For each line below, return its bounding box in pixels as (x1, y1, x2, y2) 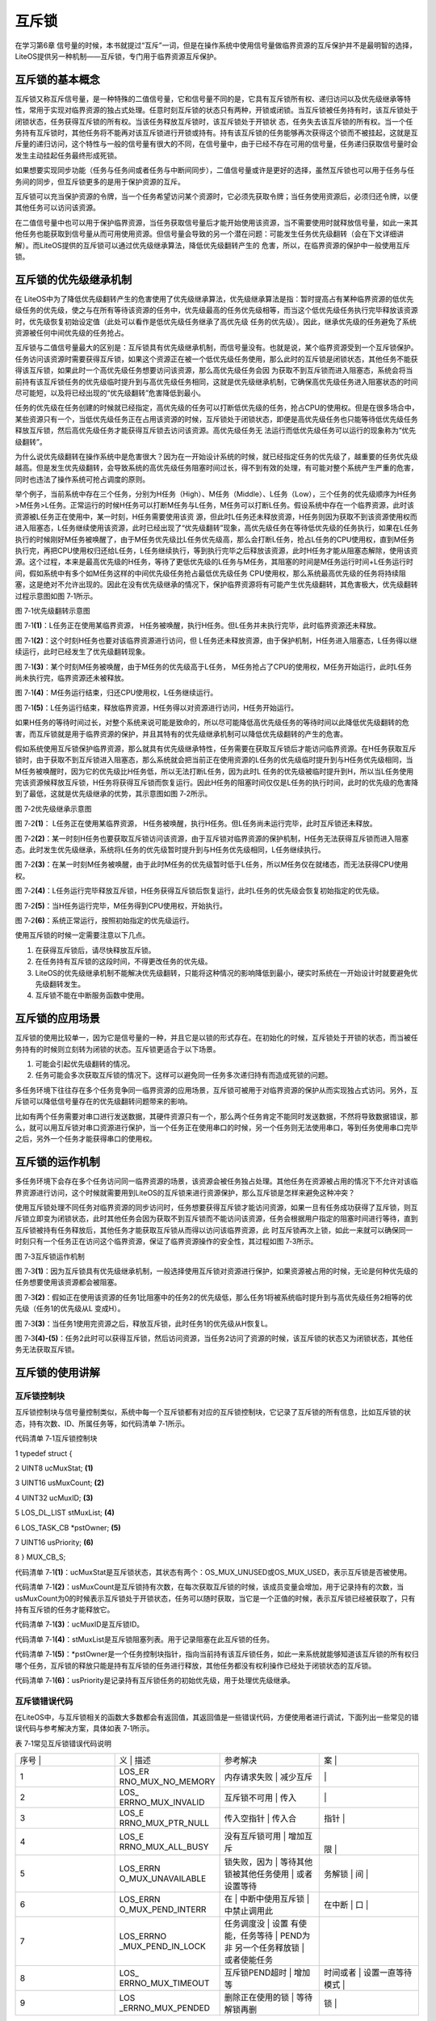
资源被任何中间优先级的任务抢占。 (15, 328, 128, 337)
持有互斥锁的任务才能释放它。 (15, 1605, 115, 1614)
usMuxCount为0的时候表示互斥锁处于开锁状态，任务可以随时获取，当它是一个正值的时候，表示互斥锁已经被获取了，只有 (15, 1593, 416, 1603)
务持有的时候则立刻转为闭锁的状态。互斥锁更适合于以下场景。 (15, 1044, 220, 1054)
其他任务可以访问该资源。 (15, 203, 100, 213)
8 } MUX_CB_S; (15, 1552, 66, 1562)
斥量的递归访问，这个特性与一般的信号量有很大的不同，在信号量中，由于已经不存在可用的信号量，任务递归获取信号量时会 (15, 139, 418, 149)
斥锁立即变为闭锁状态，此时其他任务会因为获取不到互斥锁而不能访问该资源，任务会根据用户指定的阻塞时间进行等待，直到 (15, 1213, 418, 1224)
